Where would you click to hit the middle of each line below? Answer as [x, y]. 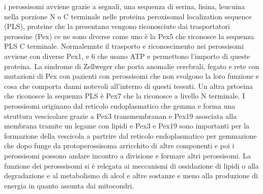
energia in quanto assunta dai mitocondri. [69, 185]
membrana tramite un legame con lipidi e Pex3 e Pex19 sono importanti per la [127, 126]
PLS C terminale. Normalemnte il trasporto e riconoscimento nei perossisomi [124, 46]
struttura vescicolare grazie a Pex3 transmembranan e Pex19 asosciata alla [121, 116]
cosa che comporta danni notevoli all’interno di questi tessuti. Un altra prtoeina [128, 86]
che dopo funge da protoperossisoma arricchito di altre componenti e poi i [119, 145]
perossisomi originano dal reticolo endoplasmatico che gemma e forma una [120, 105]
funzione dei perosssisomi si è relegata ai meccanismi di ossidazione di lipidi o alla [131, 165]
